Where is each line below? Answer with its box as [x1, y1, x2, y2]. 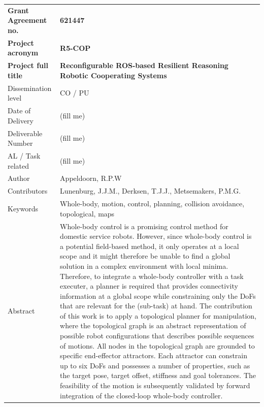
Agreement [8, 15, 47, 25]
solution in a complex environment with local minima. [60, 260, 228, 271]
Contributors [8, 185, 48, 196]
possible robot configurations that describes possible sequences [60, 330, 254, 341]
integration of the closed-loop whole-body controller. [60, 390, 223, 400]
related [8, 160, 29, 171]
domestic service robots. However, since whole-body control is [60, 231, 252, 241]
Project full [8, 60, 48, 71]
